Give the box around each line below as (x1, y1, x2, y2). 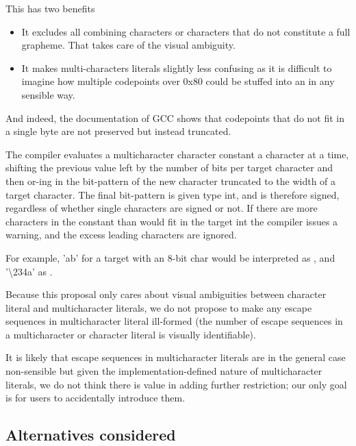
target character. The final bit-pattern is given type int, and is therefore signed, (5, 187, 340, 201)
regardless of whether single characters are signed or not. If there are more (5, 201, 318, 215)
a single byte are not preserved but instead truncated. (5, 124, 231, 138)
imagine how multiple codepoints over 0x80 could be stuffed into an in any (21, 74, 335, 88)
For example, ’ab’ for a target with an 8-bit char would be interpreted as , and (5, 250, 335, 264)
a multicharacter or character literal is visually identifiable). (5, 327, 256, 341)
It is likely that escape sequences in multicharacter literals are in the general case (5, 350, 346, 364)
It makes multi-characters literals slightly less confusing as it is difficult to (21, 60, 332, 75)
